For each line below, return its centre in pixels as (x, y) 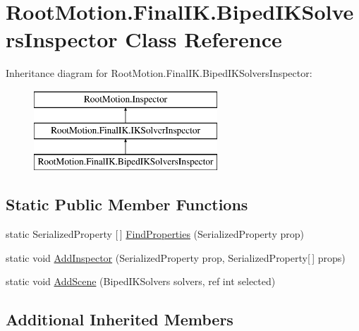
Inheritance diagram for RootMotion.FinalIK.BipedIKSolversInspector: (159, 73)
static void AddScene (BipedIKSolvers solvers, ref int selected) (141, 281)
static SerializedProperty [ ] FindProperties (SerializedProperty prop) (155, 234)
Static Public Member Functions (127, 204)
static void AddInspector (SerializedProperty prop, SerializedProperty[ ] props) (176, 257)
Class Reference (203, 39)
